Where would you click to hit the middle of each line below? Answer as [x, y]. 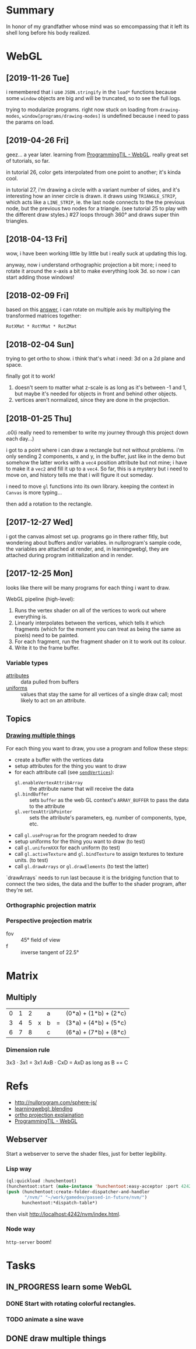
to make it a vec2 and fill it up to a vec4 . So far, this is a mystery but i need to [97, 469]
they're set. [20, 890]
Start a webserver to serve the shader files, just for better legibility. [87, 1153]
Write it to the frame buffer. [47, 647]
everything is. [31, 616]
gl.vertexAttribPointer [43, 812]
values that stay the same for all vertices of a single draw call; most [101, 694]
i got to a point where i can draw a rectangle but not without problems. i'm [95, 450]
